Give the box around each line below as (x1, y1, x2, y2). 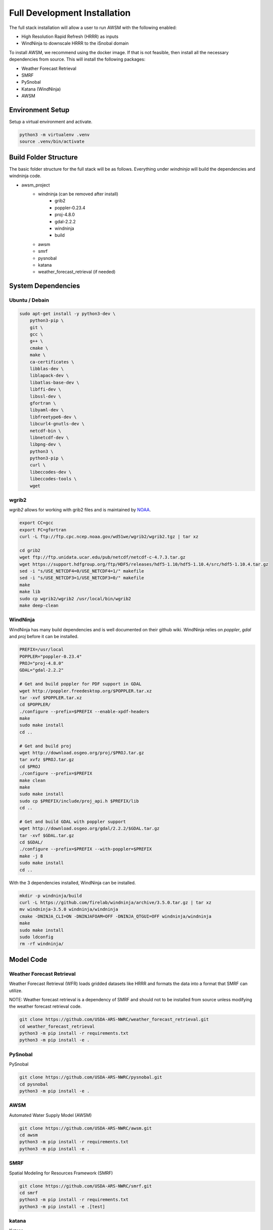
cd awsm (19, 1132, 38, 1138)
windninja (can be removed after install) (38, 191, 119, 197)
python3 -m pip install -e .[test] (19, 1203, 105, 1209)
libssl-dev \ (30, 394, 61, 399)
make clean (19, 777, 46, 783)
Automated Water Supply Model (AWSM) (9, 1112, 92, 1118)
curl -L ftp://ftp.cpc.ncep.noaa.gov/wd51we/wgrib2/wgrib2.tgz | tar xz (19, 534, 199, 540)
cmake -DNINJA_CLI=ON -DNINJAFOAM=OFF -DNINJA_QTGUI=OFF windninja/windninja (19, 913, 212, 919)
